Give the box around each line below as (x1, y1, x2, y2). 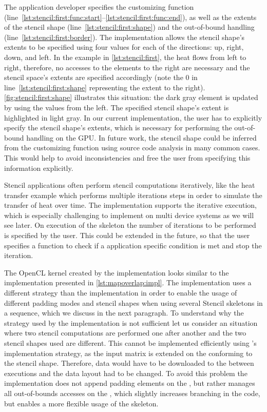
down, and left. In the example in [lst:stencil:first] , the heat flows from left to (4, 51, 246, 62)
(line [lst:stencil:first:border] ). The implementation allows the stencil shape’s (4, 31, 245, 42)
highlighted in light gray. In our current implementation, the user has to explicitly (4, 112, 262, 123)
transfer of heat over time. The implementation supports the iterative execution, (4, 200, 257, 210)
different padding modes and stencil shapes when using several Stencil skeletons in (4, 297, 263, 308)
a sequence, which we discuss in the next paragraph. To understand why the (4, 307, 244, 318)
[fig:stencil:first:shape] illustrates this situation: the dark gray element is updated (4, 92, 258, 103)
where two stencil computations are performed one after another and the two (4, 327, 246, 338)
